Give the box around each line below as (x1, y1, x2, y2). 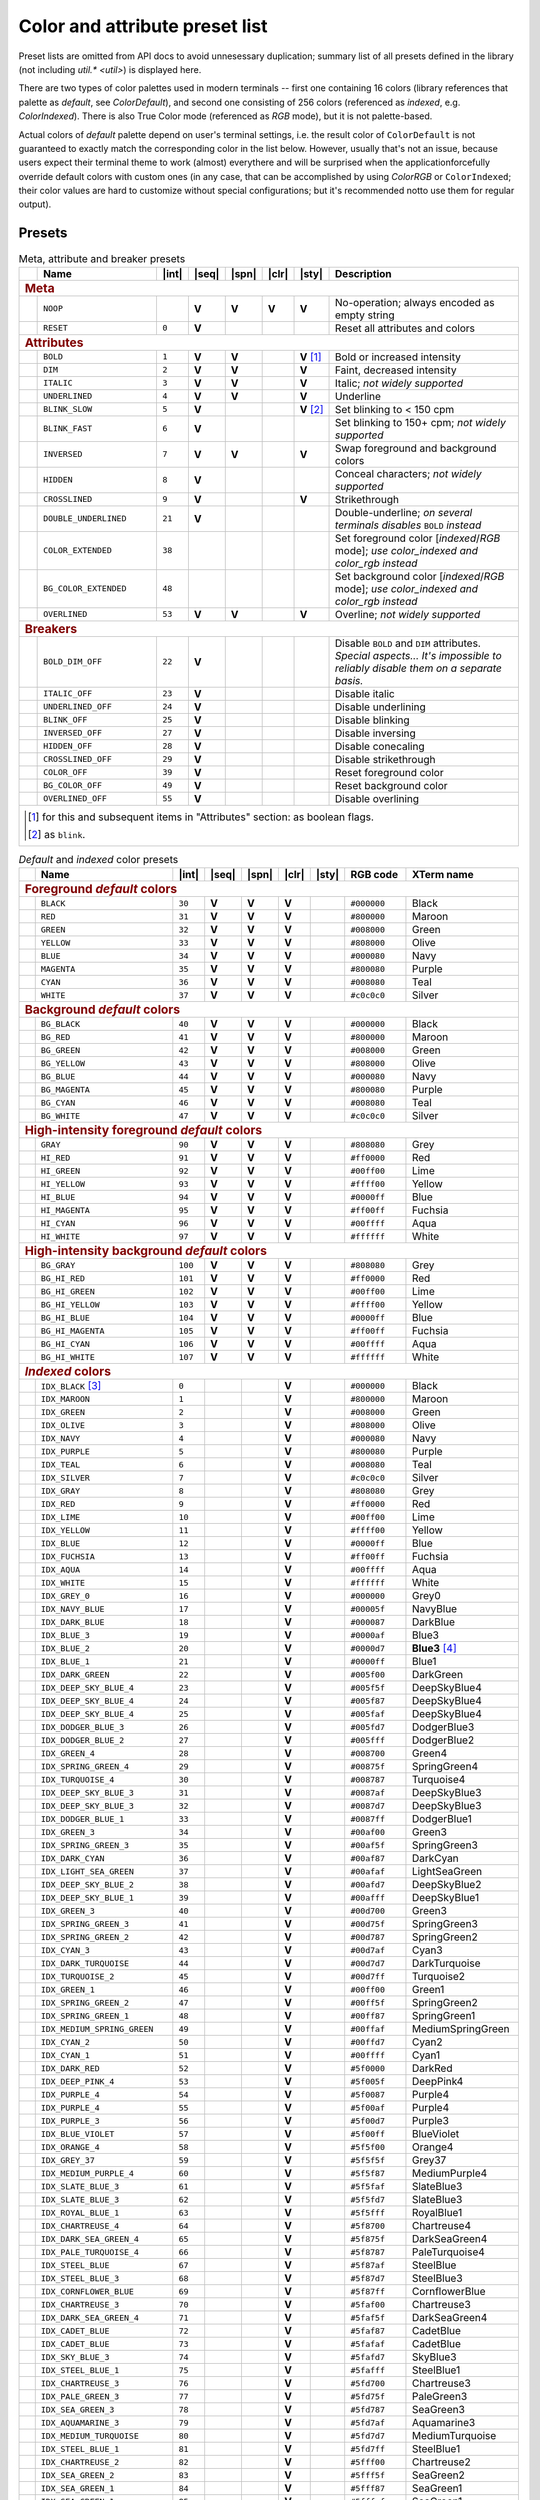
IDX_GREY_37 (40, 2155, 95, 2165)
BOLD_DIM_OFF (43, 656, 103, 667)
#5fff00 (350, 2456, 385, 2467)
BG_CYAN (40, 1097, 76, 1108)
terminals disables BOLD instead (335, 518, 482, 532)
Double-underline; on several (335, 505, 473, 519)
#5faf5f (350, 2312, 385, 2323)
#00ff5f (350, 1997, 385, 2008)
